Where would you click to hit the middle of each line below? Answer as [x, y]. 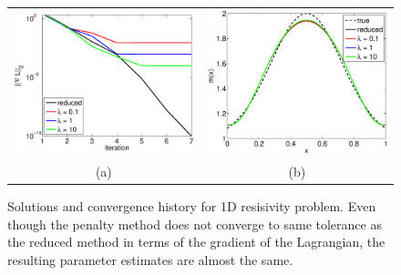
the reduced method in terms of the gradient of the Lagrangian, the [196, 242]
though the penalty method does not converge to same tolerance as [195, 224]
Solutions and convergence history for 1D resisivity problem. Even [192, 205]
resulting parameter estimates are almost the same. [150, 259]
